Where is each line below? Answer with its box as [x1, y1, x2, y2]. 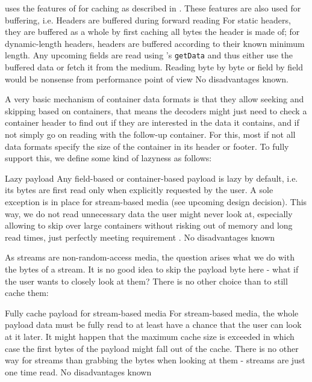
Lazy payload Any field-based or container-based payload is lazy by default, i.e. [5, 171, 298, 184]
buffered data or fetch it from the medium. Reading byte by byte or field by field [5, 61, 304, 73]
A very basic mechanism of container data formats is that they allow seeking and [5, 93, 304, 105]
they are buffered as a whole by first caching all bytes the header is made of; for [5, 25, 300, 38]
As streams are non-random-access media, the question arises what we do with [5, 251, 295, 263]
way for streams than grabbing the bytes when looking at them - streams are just [5, 354, 305, 366]
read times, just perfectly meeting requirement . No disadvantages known [5, 230, 275, 243]
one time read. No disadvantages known [5, 365, 152, 378]
